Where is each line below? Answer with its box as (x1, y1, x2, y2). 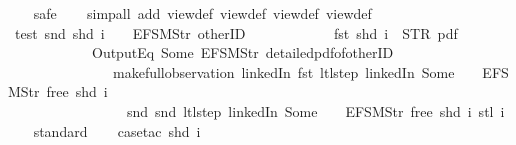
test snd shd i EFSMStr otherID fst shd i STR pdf (14, 22, 458, 43)
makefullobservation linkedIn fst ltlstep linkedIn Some (112, 61, 455, 82)
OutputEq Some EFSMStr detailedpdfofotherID (91, 42, 394, 63)
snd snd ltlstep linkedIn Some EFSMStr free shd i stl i (126, 100, 505, 121)
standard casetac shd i (33, 120, 201, 141)
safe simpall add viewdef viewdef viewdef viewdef (33, 3, 372, 23)
